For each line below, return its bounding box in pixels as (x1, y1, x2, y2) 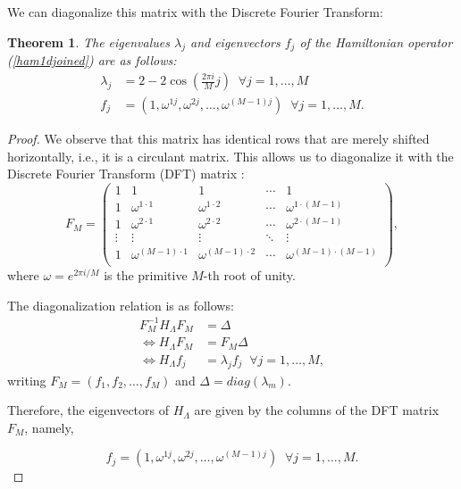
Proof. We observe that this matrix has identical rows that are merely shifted (7, 129, 430, 148)
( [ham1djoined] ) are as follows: (7, 51, 177, 70)
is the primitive (104, 266, 188, 285)
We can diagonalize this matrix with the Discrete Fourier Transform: (7, 3, 383, 21)
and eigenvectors (189, 32, 281, 51)
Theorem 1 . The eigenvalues (7, 32, 170, 51)
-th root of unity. (203, 266, 296, 285)
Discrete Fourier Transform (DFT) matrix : (7, 164, 245, 183)
